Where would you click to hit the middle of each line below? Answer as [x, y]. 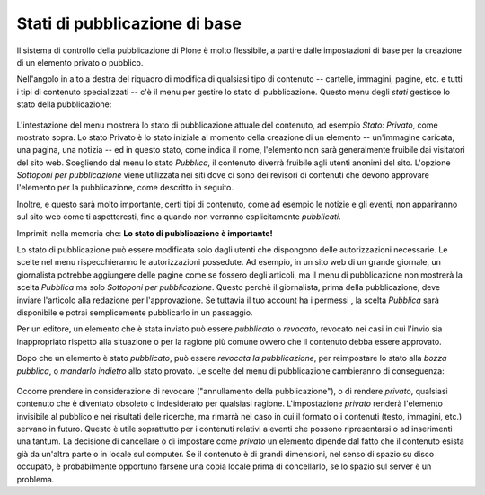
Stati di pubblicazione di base [129, 23]
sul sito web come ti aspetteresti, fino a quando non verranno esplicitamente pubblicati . [179, 217]
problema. [35, 479]
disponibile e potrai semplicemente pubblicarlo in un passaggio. [135, 312]
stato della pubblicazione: [64, 104]
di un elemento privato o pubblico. [80, 62]
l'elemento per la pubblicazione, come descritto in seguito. [125, 188]
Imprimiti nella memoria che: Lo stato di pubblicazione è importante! [145, 233]
